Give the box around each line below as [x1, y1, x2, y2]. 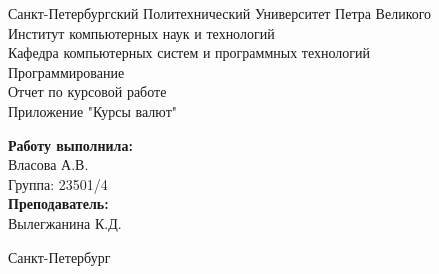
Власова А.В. [8, 154, 89, 175]
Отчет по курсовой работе [8, 81, 167, 102]
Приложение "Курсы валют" [8, 100, 177, 121]
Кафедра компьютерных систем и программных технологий [8, 42, 371, 63]
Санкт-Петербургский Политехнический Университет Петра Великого [8, 3, 432, 23]
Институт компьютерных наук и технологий [8, 22, 275, 43]
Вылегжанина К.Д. [8, 212, 122, 233]
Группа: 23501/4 [8, 173, 108, 194]
